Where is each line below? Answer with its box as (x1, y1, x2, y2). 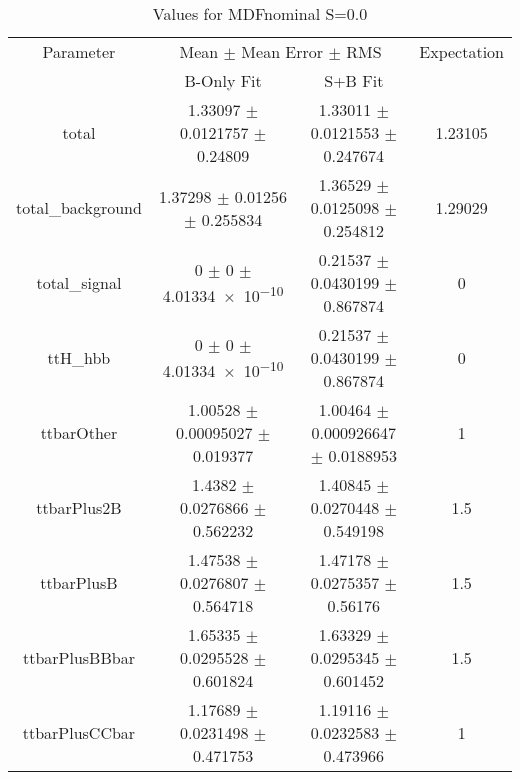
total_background (16, 196, 142, 219)
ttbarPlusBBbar (22, 646, 135, 669)
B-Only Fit (184, 69, 262, 92)
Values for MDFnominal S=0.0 (152, 2, 368, 25)
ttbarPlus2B (36, 496, 122, 519)
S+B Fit (324, 69, 384, 92)
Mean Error (241, 40, 324, 63)
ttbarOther (40, 421, 118, 444)
